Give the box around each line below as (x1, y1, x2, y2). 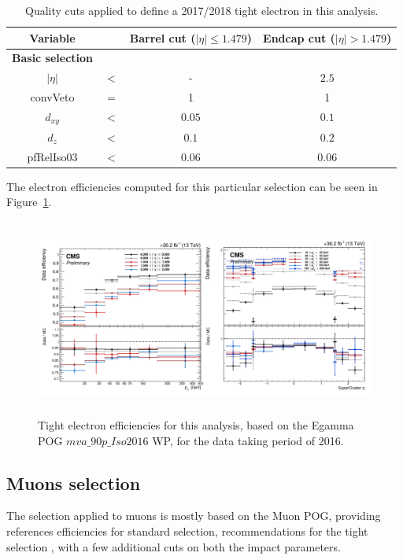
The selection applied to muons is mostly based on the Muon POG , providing (6, 507, 381, 524)
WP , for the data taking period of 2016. (152, 432, 344, 448)
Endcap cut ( (263, 29, 335, 46)
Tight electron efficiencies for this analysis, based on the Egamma (38, 417, 354, 433)
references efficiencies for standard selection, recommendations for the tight (6, 523, 368, 540)
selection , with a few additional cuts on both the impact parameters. (6, 538, 341, 554)
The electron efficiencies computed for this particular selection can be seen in (6, 178, 378, 194)
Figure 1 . (6, 193, 52, 210)
